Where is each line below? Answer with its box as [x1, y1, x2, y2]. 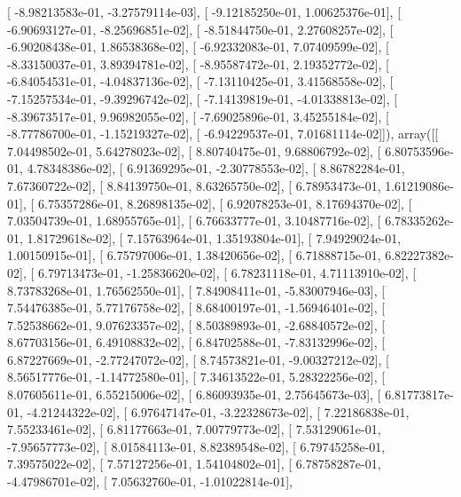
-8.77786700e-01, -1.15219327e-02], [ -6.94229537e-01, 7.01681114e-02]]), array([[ [7, 124, 439, 143]
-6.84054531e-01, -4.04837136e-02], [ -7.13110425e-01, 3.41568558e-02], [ [7, 72, 394, 91]
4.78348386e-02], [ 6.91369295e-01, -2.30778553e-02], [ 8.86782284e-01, [27, 159, 405, 177]
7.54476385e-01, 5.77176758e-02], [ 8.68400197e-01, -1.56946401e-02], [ [7, 298, 386, 317]
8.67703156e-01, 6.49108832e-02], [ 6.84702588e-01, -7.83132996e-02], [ [7, 333, 386, 351]
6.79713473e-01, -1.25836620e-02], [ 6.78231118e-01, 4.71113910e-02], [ [37, 263, 417, 281]
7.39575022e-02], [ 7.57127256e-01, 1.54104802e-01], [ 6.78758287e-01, [7, 454, 381, 473]
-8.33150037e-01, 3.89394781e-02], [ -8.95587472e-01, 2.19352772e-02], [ [7, 54, 389, 73]
